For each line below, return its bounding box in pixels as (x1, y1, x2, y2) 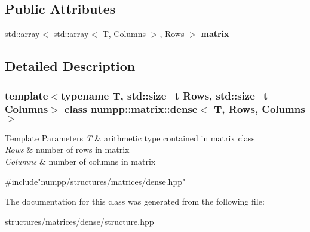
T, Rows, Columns (214, 101, 305, 116)
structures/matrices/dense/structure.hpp (5, 215, 154, 227)
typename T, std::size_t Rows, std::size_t (60, 88, 268, 103)
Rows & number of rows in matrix (5, 143, 130, 156)
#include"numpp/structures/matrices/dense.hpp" (5, 175, 186, 187)
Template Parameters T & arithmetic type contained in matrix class (5, 131, 255, 144)
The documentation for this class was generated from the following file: (5, 195, 265, 208)
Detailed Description (5, 57, 136, 75)
